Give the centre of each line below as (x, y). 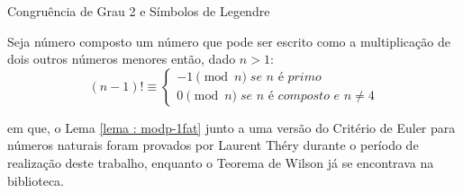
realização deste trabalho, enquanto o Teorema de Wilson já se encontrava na (221, 162)
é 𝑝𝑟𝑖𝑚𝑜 (300, 78)
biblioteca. (36, 180)
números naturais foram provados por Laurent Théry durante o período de (213, 145)
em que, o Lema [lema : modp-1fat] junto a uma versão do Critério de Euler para (231, 127)
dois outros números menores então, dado (122, 59)
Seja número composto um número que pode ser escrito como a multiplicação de (229, 41)
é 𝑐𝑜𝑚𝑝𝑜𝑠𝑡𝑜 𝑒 (304, 96)
